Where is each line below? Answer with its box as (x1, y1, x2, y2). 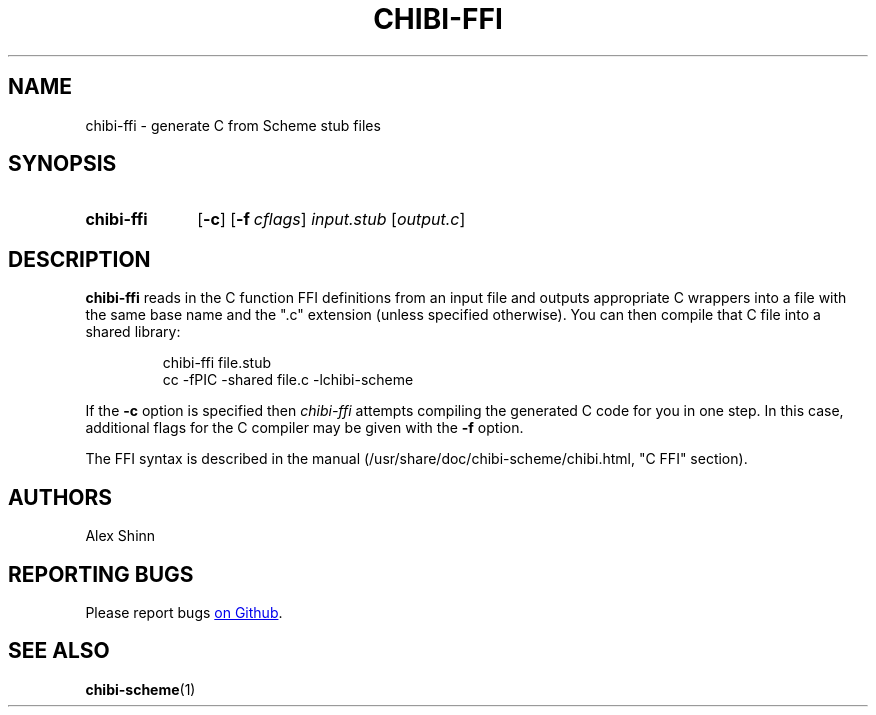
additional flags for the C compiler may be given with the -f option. (85, 419, 524, 437)
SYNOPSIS (8, 151, 117, 177)
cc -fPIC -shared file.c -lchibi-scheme (162, 371, 414, 389)
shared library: (85, 323, 181, 341)
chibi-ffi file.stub (162, 354, 271, 372)
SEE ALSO (8, 638, 110, 664)
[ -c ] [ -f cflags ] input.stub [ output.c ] (197, 209, 466, 230)
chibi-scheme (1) (85, 680, 196, 698)
